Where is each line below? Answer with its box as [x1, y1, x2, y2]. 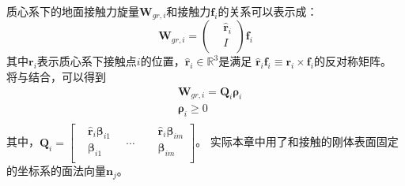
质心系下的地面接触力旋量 [6, 3, 139, 19]
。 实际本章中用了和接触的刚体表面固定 [195, 133, 399, 150]
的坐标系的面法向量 [6, 162, 106, 179]
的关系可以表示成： [218, 3, 318, 19]
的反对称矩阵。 [313, 53, 392, 69]
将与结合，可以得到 [6, 69, 106, 85]
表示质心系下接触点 [36, 53, 137, 69]
